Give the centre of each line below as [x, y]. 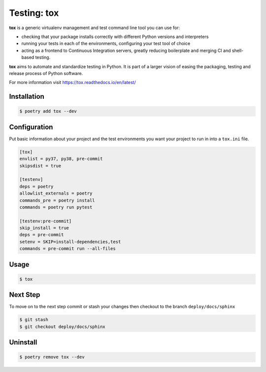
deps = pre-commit [42, 235]
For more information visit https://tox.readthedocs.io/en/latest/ [72, 83]
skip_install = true [44, 228]
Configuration [31, 127]
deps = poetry [36, 186]
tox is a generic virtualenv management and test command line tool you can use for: [94, 28]
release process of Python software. [46, 73]
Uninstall [23, 343]
